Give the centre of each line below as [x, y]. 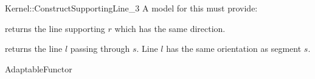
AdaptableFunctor [39, 68]
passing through [100, 49]
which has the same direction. [170, 28]
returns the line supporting [55, 28]
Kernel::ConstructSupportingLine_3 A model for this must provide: [131, 8]
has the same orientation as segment [234, 49]
